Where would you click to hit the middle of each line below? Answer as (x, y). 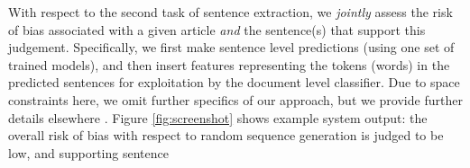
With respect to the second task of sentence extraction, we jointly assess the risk (230, 12)
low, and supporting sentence (88, 152)
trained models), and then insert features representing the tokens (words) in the (229, 64)
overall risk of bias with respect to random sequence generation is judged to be (226, 135)
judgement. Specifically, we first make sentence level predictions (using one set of (231, 47)
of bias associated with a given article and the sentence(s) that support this (217, 29)
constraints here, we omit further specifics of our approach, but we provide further (235, 99)
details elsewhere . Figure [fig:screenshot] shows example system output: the (218, 117)
